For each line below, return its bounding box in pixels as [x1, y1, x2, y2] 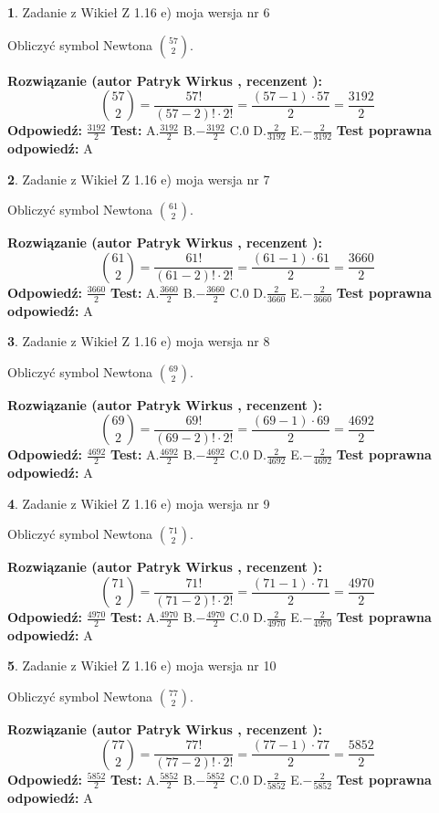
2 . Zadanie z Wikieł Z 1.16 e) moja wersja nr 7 [7, 169, 270, 188]
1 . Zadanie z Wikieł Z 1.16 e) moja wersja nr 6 [7, 3, 270, 21]
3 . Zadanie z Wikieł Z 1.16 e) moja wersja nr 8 [7, 332, 270, 351]
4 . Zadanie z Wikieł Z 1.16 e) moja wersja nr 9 [7, 493, 270, 512]
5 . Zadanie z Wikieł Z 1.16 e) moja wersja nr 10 [7, 656, 277, 675]
